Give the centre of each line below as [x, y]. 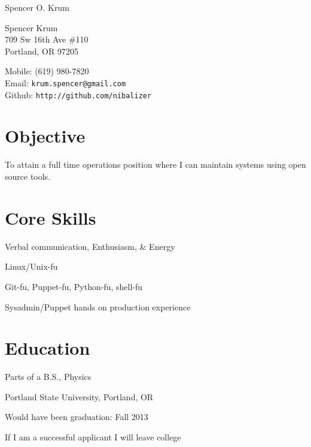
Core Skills [51, 217]
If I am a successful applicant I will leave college [93, 437]
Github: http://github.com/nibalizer [78, 94]
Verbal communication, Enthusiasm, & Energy [90, 246]
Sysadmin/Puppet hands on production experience [98, 306]
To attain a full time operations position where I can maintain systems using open [155, 164]
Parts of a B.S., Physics [48, 377]
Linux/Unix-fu [31, 266]
